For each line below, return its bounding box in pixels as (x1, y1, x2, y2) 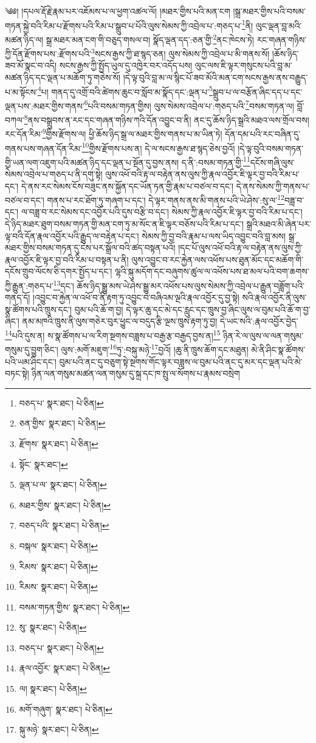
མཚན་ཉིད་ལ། (5, 33, 44, 46)
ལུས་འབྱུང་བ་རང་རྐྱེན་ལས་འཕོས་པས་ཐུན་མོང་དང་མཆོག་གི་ (131, 253, 304, 265)
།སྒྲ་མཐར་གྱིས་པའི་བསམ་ (233, 5, 306, 17)
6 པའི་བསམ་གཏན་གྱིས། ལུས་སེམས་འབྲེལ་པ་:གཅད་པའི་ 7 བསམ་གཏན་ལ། (84, 97, 294, 112)
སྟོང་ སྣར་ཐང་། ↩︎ (19, 457, 68, 470)
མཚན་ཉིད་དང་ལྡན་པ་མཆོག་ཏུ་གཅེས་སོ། (5, 70, 121, 83)
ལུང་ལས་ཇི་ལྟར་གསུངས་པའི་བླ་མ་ (194, 59, 292, 72)
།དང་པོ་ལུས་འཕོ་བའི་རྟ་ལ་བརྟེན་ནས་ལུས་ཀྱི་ (178, 241, 303, 254)
